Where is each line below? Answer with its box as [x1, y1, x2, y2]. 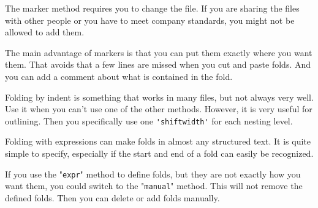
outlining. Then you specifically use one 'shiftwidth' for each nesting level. [5, 114, 293, 127]
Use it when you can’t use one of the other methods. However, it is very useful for [5, 102, 312, 115]
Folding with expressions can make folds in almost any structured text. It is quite [5, 135, 311, 148]
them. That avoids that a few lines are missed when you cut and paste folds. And [5, 58, 311, 71]
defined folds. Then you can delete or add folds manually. [5, 191, 220, 204]
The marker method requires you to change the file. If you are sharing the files [5, 2, 300, 14]
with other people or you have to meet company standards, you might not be [5, 13, 295, 26]
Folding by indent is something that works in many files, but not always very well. [5, 90, 314, 103]
